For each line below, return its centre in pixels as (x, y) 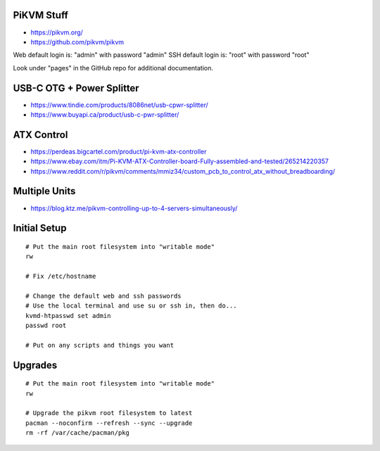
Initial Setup (40, 228)
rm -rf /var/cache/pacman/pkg (78, 433)
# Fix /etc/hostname (61, 277)
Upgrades (35, 365)
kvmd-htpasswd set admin (68, 316)
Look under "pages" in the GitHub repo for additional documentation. (113, 68)
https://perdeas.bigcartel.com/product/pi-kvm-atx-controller (119, 151)
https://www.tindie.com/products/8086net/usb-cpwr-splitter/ (120, 105)
